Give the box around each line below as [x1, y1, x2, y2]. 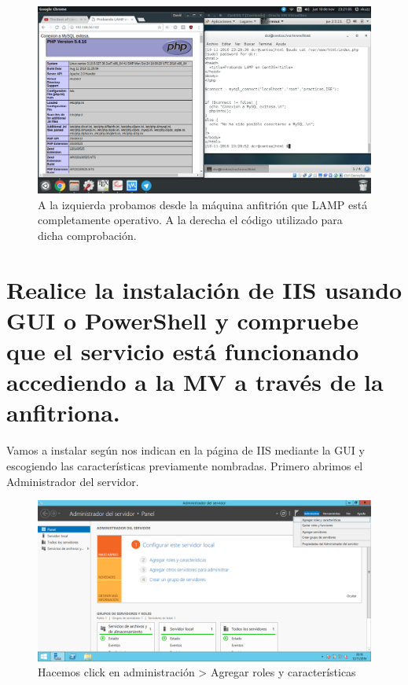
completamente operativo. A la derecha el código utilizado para [38, 212, 343, 228]
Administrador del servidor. [6, 473, 139, 489]
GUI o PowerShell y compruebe [6, 304, 359, 336]
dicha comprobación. [38, 226, 137, 243]
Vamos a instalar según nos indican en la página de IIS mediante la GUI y [6, 442, 365, 459]
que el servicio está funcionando [6, 335, 359, 367]
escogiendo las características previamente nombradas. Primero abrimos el [6, 457, 363, 473]
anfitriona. [6, 396, 120, 429]
